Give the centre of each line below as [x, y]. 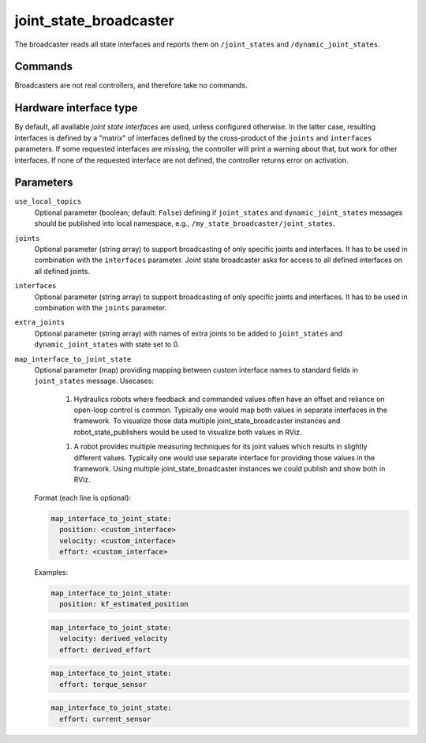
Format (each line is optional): [83, 497]
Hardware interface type [76, 108]
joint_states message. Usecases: [94, 381]
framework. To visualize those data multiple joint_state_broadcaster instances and [207, 421]
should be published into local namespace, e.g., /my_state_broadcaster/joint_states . [185, 223]
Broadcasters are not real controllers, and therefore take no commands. [131, 85]
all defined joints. [62, 271]
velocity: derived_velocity [114, 639]
